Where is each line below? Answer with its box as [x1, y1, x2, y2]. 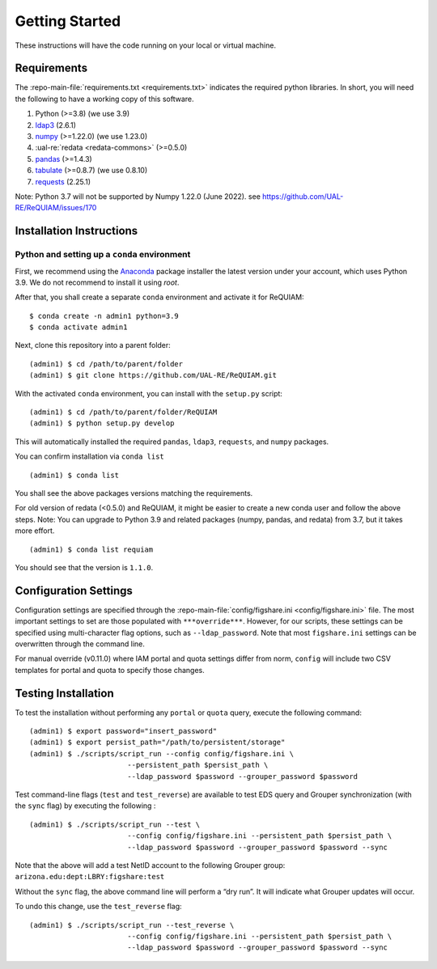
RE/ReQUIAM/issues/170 [15, 203, 97, 213]
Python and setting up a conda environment [15, 249, 191, 260]
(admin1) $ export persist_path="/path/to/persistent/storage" [29, 738, 286, 747]
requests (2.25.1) [35, 176, 91, 186]
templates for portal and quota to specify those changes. [15, 665, 206, 675]
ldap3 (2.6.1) [35, 120, 77, 129]
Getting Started [15, 12, 121, 30]
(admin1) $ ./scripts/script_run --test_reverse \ [29, 920, 235, 929]
